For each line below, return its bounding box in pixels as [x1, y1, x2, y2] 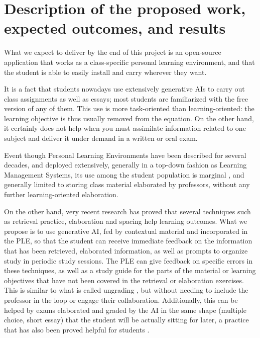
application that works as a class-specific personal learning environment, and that [4, 56, 255, 67]
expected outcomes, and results [4, 18, 226, 38]
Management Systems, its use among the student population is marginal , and [4, 169, 244, 180]
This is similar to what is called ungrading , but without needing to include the [4, 285, 248, 295]
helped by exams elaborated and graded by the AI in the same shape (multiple [4, 304, 246, 315]
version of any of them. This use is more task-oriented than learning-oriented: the [4, 103, 254, 114]
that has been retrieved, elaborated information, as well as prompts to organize [4, 245, 248, 256]
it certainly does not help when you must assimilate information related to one [4, 123, 246, 133]
